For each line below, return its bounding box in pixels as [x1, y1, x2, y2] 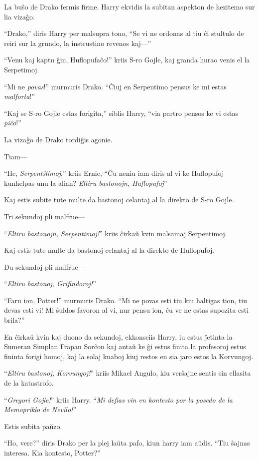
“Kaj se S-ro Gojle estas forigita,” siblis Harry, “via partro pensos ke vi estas [4, 107, 239, 118]
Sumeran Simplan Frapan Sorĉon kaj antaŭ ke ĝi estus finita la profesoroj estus [4, 341, 246, 352]
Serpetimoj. [4, 64, 39, 74]
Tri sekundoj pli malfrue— [4, 211, 85, 221]
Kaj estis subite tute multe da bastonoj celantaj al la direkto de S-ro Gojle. [4, 194, 234, 205]
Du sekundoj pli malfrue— [4, 261, 85, 272]
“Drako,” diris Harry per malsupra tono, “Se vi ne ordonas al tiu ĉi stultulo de [4, 28, 244, 38]
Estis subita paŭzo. [4, 421, 62, 431]
